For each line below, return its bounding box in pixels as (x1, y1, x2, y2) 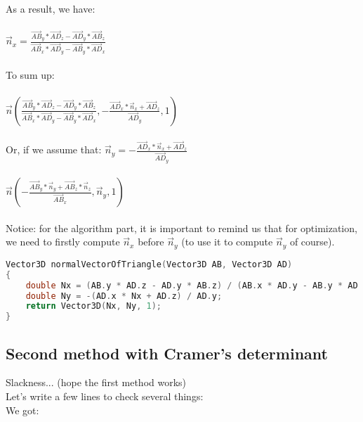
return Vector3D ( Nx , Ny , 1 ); (25, 301, 162, 312)
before (138, 234, 164, 249)
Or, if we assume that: (6, 142, 102, 157)
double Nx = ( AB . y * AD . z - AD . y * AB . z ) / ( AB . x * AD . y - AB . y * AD (25, 280, 358, 290)
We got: (6, 402, 39, 417)
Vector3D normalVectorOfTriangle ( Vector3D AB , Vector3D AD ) (6, 259, 293, 269)
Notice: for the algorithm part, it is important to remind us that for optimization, (6, 220, 357, 235)
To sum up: (6, 68, 55, 82)
